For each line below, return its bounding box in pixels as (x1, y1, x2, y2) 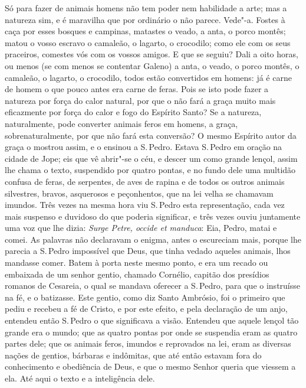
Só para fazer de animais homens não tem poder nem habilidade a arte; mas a (5, 2, 287, 14)
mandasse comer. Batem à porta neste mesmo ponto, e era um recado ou (5, 256, 268, 269)
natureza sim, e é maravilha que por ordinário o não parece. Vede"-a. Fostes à (5, 13, 285, 25)
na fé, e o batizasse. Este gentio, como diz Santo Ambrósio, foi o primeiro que (5, 291, 285, 303)
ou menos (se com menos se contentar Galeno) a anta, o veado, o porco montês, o (5, 59, 300, 71)
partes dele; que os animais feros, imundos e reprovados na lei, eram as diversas (5, 337, 291, 350)
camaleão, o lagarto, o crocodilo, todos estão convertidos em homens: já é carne (5, 71, 292, 83)
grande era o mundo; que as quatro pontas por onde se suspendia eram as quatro (5, 325, 298, 338)
